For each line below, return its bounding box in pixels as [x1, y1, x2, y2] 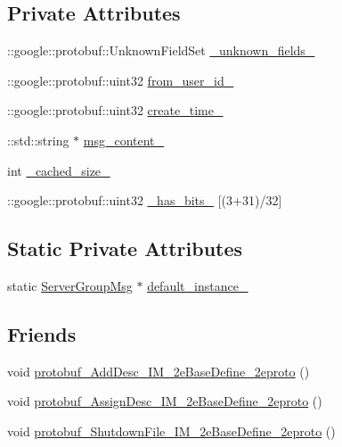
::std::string [7, 130, 69, 149]
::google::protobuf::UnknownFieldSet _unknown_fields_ [7, 41, 315, 60]
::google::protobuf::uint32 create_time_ [7, 101, 224, 120]
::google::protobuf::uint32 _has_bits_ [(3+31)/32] [7, 191, 282, 210]
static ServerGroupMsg [7, 276, 133, 294]
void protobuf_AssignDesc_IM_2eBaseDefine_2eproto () [7, 392, 322, 410]
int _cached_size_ [7, 161, 110, 179]
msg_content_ [83, 130, 165, 149]
